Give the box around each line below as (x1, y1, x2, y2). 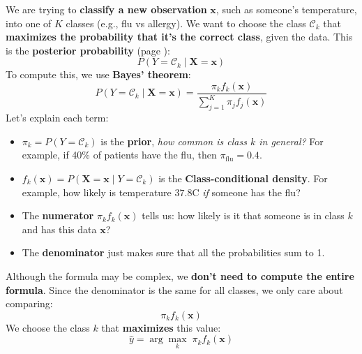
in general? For (259, 133, 324, 148)
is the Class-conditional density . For (158, 170, 328, 185)
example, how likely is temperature (22, 184, 172, 199)
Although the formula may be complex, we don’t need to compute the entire (6, 268, 354, 283)
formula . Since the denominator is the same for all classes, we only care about (6, 282, 343, 297)
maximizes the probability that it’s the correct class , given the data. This (6, 29, 353, 44)
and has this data (22, 221, 97, 236)
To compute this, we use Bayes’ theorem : (6, 67, 191, 82)
